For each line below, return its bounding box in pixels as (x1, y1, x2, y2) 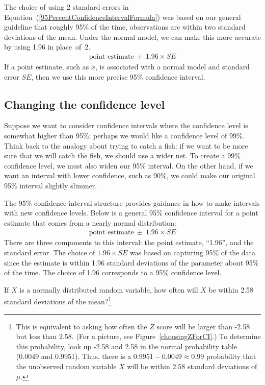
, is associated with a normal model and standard (95, 61, 250, 71)
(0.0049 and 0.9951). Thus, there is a (16, 351, 131, 362)
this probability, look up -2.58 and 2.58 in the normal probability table (16, 341, 237, 351)
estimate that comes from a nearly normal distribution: (4, 217, 176, 228)
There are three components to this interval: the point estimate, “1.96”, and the (4, 237, 254, 248)
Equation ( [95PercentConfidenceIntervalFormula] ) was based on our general (4, 11, 241, 22)
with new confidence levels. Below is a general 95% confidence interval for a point (4, 207, 258, 218)
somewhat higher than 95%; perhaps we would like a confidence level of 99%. (4, 130, 245, 140)
